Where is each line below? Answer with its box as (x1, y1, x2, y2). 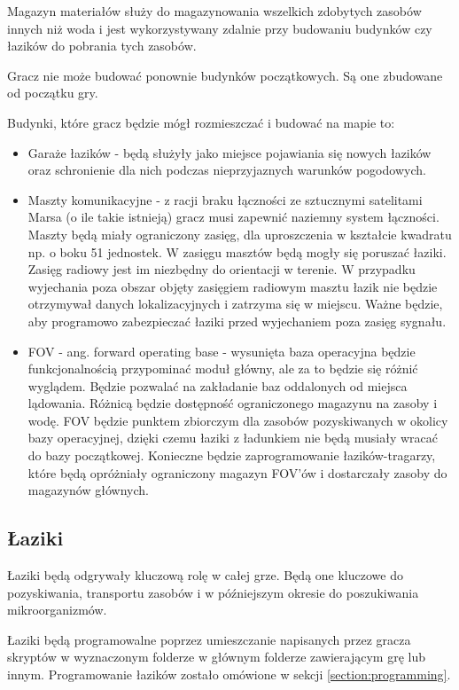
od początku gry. (7, 83, 98, 102)
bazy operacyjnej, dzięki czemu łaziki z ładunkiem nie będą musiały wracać (27, 428, 439, 447)
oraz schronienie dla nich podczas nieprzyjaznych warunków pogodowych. (27, 161, 426, 179)
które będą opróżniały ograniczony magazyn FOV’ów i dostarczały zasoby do (27, 463, 447, 482)
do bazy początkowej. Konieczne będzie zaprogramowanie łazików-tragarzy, (27, 446, 436, 465)
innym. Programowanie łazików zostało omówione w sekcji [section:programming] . (7, 665, 451, 684)
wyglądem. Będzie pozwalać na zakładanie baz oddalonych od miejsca (27, 376, 408, 395)
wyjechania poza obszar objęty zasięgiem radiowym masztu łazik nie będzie (27, 277, 438, 295)
